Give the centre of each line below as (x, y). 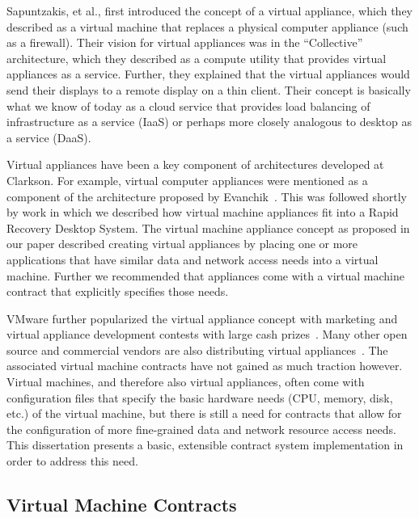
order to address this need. (72, 461)
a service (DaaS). (49, 137)
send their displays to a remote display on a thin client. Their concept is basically (209, 89)
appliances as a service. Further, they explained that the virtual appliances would (208, 74)
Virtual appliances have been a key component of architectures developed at (195, 164)
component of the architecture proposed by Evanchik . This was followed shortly (207, 196)
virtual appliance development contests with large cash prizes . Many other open (207, 334)
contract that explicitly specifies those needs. (118, 291)
